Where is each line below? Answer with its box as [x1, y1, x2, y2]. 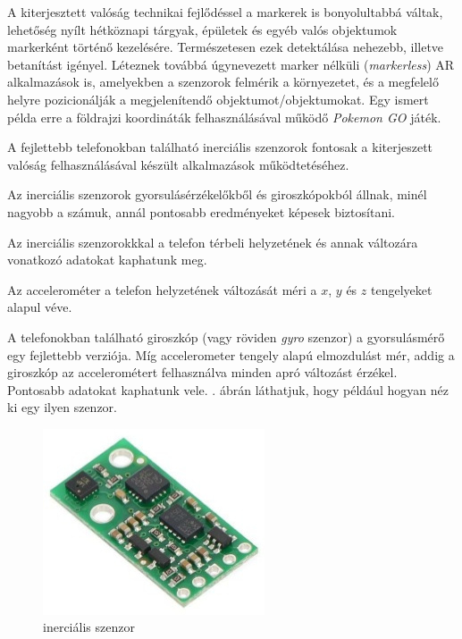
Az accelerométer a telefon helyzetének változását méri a [7, 280, 317, 298]
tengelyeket [370, 280, 433, 298]
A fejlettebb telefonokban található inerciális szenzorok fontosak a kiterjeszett [7, 138, 433, 156]
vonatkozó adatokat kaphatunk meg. [7, 250, 207, 269]
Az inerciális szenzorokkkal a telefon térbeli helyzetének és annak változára [7, 232, 418, 251]
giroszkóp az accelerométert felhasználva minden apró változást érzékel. [7, 363, 398, 382]
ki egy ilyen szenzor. [7, 398, 117, 416]
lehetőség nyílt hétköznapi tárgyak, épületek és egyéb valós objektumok [7, 20, 398, 38]
